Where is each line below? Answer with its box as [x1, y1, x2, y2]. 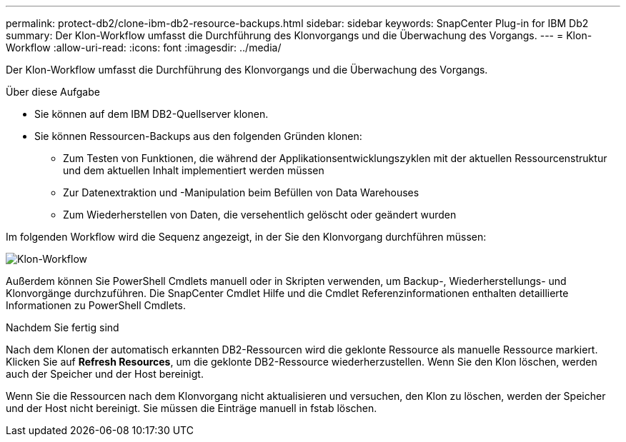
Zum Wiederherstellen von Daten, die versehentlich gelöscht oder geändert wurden [63, 209, 457, 221]
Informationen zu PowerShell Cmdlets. [6, 299, 187, 311]
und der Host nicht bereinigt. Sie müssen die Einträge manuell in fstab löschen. [6, 402, 377, 414]
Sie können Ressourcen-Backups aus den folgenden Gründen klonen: [34, 130, 362, 142]
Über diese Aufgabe [6, 86, 100, 98]
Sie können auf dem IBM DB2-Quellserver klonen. [34, 108, 269, 120]
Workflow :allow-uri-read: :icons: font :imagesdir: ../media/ [6, 41, 282, 54]
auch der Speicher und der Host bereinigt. [6, 368, 204, 380]
